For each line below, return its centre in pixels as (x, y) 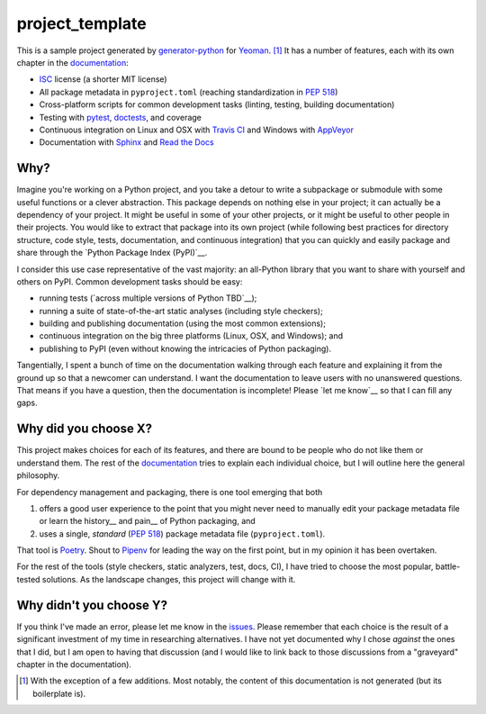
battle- (448, 566)
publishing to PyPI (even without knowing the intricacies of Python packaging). (185, 348)
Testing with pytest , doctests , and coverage (121, 117)
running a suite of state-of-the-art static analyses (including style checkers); (181, 311)
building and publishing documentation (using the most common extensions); (182, 323)
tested (28, 579)
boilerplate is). (59, 693)
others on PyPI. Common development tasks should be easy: (130, 281)
